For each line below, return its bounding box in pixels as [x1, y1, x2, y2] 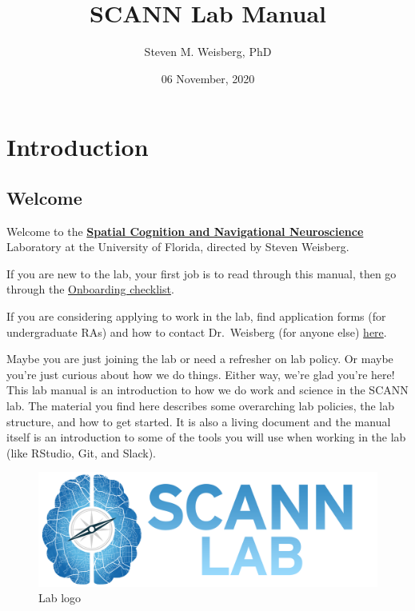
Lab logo [38, 589, 82, 606]
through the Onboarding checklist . [6, 281, 174, 298]
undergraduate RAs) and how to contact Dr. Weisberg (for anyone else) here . [6, 323, 387, 340]
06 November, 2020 [161, 70, 255, 86]
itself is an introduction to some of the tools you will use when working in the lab [6, 429, 406, 445]
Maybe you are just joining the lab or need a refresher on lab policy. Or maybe [6, 350, 393, 367]
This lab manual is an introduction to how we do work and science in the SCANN [6, 381, 409, 398]
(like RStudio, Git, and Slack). [6, 444, 156, 461]
